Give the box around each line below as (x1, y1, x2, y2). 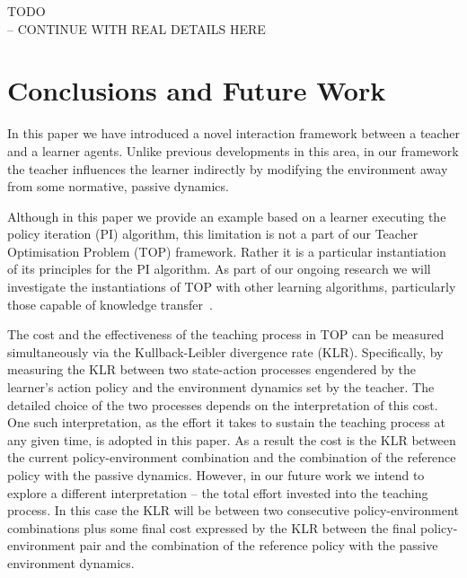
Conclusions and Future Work (7, 72, 386, 109)
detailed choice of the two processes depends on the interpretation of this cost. (7, 395, 438, 414)
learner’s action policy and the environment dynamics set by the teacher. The (7, 378, 435, 397)
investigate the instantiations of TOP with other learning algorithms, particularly (7, 277, 456, 296)
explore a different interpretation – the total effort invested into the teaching (7, 483, 428, 502)
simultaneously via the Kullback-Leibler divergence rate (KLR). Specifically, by (7, 342, 444, 361)
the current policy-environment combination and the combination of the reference (7, 448, 456, 467)
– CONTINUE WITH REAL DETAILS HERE (7, 19, 266, 38)
